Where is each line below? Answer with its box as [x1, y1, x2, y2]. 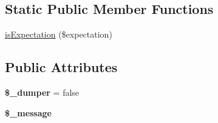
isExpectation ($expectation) [5, 28, 112, 41]
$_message [5, 106, 52, 119]
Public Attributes [5, 58, 118, 76]
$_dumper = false [5, 86, 80, 98]
